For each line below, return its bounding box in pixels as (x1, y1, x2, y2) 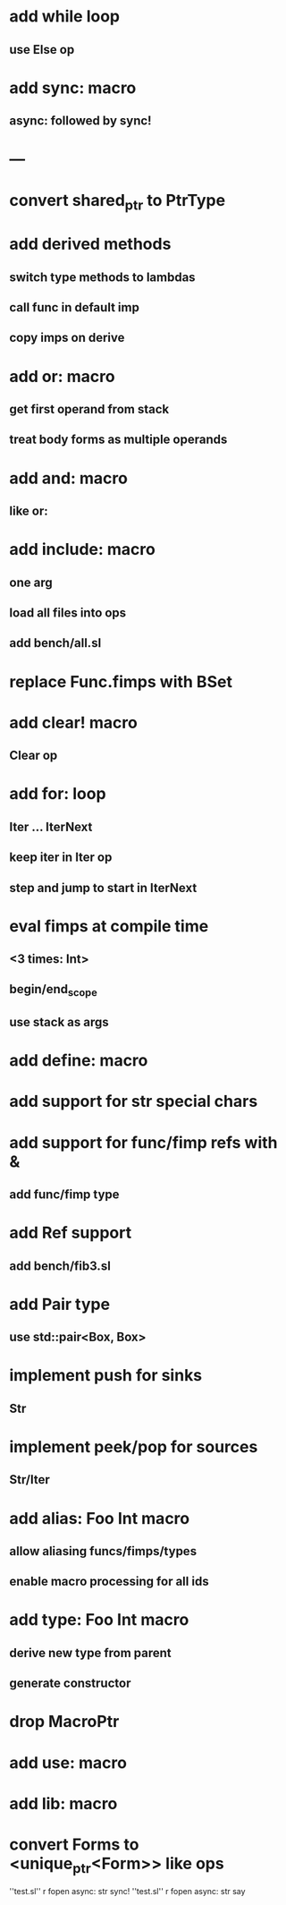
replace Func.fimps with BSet (9, 671, 232, 692)
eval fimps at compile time (9, 915, 209, 936)
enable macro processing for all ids (9, 1574, 209, 1589)
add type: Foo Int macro (9, 1610, 189, 1630)
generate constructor (9, 1676, 131, 1691)
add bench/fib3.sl (9, 1258, 112, 1273)
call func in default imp (9, 300, 140, 315)
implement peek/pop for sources (9, 1436, 258, 1457)
